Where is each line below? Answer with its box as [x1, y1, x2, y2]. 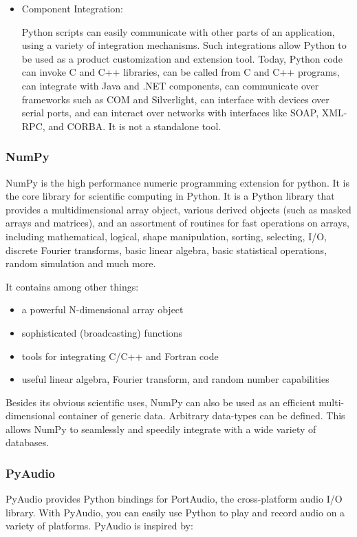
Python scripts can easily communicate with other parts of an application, [21, 24, 335, 39]
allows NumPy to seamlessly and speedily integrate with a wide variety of [6, 421, 316, 436]
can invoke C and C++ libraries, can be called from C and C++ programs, [21, 65, 340, 79]
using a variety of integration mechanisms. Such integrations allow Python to [21, 38, 347, 52]
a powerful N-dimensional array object [21, 302, 184, 317]
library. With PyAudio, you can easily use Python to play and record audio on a [6, 505, 345, 519]
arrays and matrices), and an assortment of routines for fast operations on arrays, [6, 215, 349, 230]
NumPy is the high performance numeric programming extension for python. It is [6, 175, 350, 189]
